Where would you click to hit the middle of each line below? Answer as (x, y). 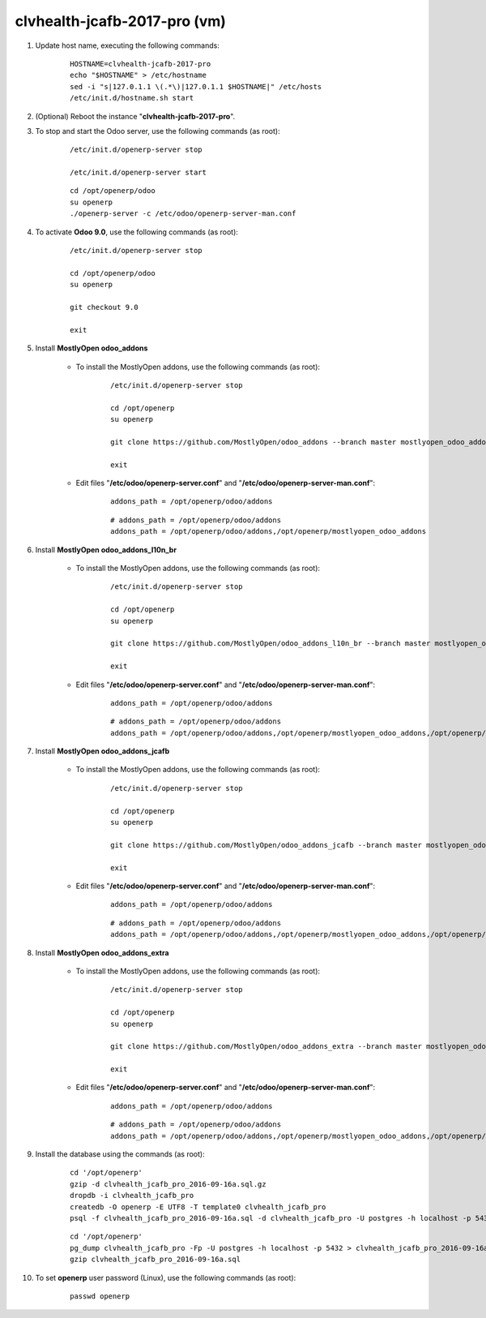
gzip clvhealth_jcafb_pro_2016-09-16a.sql (156, 1260)
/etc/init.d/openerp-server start (138, 173)
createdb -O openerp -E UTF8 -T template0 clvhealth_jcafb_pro (198, 1207)
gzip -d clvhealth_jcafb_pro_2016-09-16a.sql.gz (168, 1184)
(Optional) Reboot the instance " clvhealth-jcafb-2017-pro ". (135, 116)
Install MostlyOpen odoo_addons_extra (102, 952)
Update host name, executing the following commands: (128, 45)
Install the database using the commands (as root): (120, 1154)
